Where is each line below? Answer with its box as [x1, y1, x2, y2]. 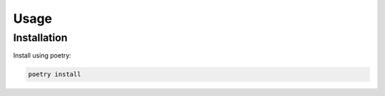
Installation [13, 31, 68, 44]
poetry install [28, 70, 81, 78]
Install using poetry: [13, 51, 71, 60]
